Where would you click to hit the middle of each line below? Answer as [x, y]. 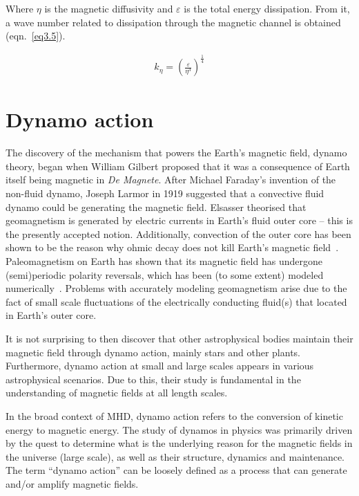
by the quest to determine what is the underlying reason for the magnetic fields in [179, 443]
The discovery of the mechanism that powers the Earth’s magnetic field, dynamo [176, 153]
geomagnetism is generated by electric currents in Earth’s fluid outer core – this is [179, 220]
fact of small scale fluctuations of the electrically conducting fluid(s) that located [176, 301]
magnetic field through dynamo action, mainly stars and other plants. [153, 352]
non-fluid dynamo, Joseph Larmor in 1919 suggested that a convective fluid [165, 193]
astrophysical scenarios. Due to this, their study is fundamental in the [153, 379]
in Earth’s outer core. [51, 315]
